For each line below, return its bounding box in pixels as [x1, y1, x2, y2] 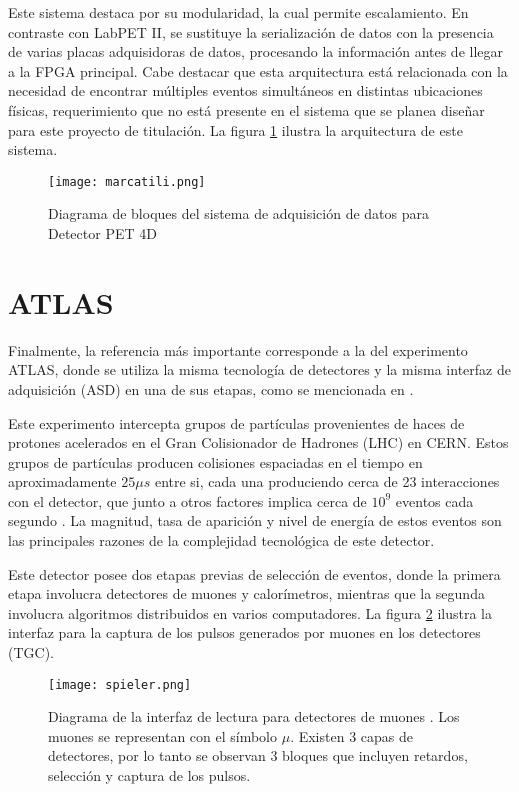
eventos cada [395, 490, 474, 511]
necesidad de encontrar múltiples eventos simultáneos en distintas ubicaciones [8, 80, 483, 101]
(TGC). [8, 642, 54, 663]
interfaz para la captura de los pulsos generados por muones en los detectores [8, 622, 481, 643]
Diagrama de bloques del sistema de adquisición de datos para [48, 203, 429, 224]
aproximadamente [8, 471, 117, 492]
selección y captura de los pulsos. [48, 765, 251, 786]
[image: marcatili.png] [48, 174, 206, 189]
